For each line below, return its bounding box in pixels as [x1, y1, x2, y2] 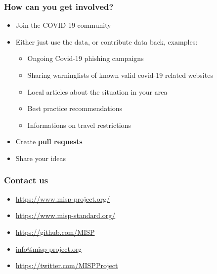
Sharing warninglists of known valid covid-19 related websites [27, 70, 213, 80]
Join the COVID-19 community [15, 20, 111, 30]
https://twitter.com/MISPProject [15, 260, 118, 271]
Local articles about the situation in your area [27, 86, 168, 97]
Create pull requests [15, 136, 83, 147]
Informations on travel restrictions [27, 119, 131, 130]
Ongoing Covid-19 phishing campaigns [27, 53, 144, 63]
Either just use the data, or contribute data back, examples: [15, 36, 198, 47]
